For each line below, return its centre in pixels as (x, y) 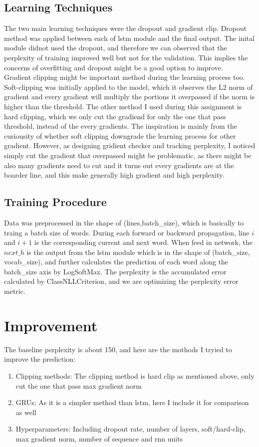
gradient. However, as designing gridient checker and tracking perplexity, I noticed (130, 145)
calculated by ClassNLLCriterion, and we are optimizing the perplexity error (121, 281)
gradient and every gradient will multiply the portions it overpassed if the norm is (129, 97)
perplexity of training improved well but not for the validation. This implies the (126, 57)
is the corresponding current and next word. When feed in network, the (143, 242)
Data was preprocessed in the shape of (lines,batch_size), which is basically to (124, 222)
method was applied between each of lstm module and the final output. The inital (129, 38)
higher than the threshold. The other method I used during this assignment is (123, 106)
